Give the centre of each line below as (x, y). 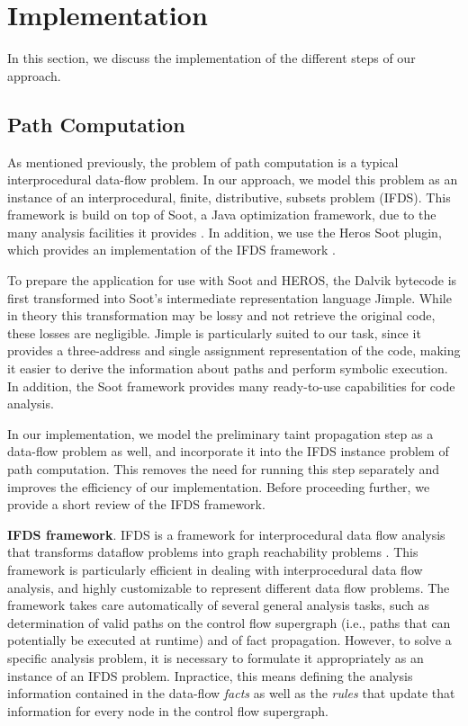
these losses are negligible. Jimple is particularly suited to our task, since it (214, 332)
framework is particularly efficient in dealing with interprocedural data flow (215, 569)
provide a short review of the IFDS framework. (136, 504)
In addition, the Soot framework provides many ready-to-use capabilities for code (231, 385)
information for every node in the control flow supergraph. (168, 710)
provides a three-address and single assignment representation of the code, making (234, 350)
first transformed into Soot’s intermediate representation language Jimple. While (229, 297)
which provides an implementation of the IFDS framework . (171, 250)
